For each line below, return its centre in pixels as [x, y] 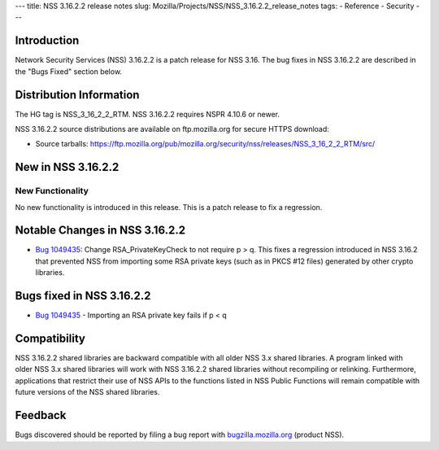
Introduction [47, 41]
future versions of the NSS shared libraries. [87, 392]
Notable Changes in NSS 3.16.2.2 [100, 231]
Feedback [41, 415]
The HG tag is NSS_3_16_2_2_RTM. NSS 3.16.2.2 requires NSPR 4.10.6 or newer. [148, 114]
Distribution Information [77, 95]
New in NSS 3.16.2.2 [67, 167]
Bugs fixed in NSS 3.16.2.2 [83, 296]
